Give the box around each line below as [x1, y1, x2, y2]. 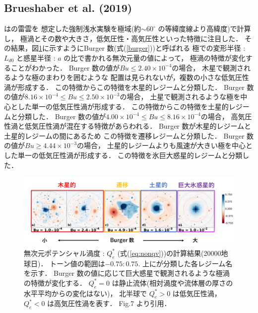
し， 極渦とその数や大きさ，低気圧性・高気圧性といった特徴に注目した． [4, 33, 243, 43]
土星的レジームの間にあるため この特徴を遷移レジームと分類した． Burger [4, 130, 245, 141]
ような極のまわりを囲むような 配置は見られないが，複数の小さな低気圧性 [10, 72, 249, 82]
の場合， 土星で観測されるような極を [120, 91, 241, 102]
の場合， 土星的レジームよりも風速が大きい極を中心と [77, 140, 253, 151]
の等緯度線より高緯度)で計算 [158, 23, 251, 34]
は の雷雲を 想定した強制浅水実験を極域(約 [4, 23, 141, 34]
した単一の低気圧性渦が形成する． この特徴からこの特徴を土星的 [17, 101, 229, 111]
